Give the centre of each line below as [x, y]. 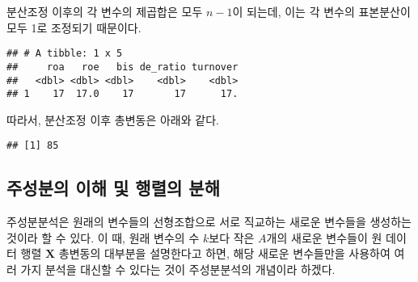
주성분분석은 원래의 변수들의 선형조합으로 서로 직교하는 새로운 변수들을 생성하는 [209, 222]
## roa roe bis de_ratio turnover [122, 67]
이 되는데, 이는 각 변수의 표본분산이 [321, 11]
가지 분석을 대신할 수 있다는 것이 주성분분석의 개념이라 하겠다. [178, 269]
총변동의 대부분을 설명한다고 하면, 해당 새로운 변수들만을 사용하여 [224, 253]
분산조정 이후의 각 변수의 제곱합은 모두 [105, 11]
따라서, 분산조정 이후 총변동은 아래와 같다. [113, 119]
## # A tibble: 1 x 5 [65, 54]
